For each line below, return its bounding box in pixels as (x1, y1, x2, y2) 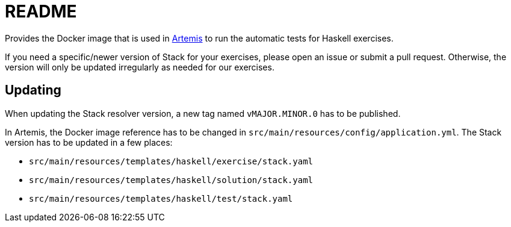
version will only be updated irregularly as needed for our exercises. (5, 61, 274, 72)
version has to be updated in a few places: (5, 137, 173, 148)
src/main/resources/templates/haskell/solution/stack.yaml (29, 175, 314, 185)
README (5, 1, 77, 22)
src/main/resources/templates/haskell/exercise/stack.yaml (29, 156, 314, 166)
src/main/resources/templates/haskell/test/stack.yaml (29, 193, 293, 204)
